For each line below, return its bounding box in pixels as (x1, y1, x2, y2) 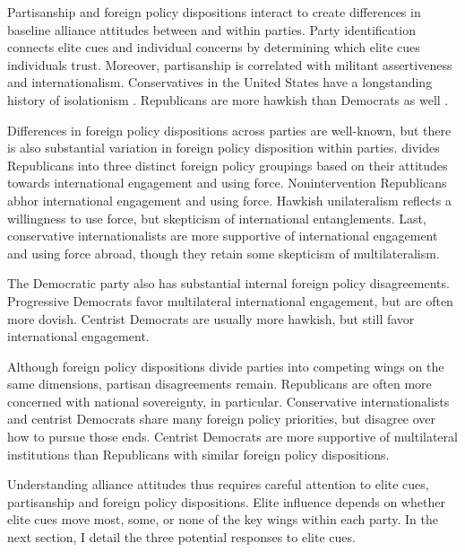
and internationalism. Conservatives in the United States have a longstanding (7, 73, 433, 92)
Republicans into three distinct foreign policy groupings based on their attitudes (7, 155, 448, 174)
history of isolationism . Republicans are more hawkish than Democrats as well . (7, 90, 449, 109)
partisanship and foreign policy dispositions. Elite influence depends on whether (7, 492, 445, 511)
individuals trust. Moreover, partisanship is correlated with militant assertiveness (7, 55, 452, 74)
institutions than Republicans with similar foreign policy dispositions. (7, 444, 390, 463)
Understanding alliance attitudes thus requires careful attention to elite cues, (7, 475, 429, 494)
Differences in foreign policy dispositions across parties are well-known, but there (7, 120, 452, 139)
